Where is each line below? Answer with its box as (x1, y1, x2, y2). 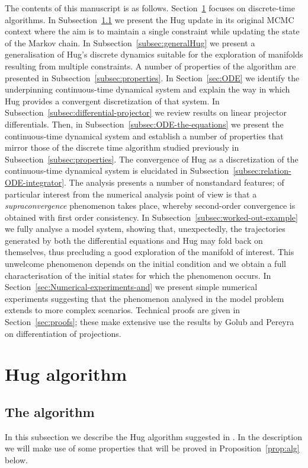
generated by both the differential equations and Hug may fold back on (5, 234, 263, 246)
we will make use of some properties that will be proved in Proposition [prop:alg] (5, 442, 300, 454)
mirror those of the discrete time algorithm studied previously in (5, 141, 239, 154)
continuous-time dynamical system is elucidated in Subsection (5, 164, 229, 177)
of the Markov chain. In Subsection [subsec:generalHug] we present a (5, 36, 255, 49)
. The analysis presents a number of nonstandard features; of (64, 176, 284, 188)
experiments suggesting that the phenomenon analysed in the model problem (5, 292, 284, 304)
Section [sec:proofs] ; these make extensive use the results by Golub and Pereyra (5, 316, 294, 328)
